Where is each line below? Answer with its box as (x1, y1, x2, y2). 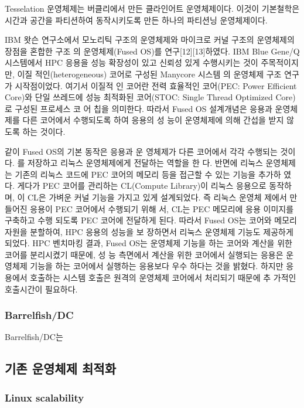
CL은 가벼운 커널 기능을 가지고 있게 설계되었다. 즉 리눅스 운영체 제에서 (27, 191, 287, 203)
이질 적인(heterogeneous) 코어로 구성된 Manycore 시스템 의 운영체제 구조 (17, 67, 282, 80)
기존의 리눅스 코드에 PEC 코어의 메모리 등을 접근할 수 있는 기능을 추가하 (15, 168, 281, 180)
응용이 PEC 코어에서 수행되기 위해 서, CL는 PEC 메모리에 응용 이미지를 (30, 202, 294, 215)
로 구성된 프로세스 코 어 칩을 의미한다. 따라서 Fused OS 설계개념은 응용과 (5, 102, 272, 114)
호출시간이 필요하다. (5, 283, 78, 295)
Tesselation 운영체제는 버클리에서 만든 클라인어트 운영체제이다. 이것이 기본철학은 (5, 2, 300, 14)
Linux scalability (5, 390, 84, 404)
